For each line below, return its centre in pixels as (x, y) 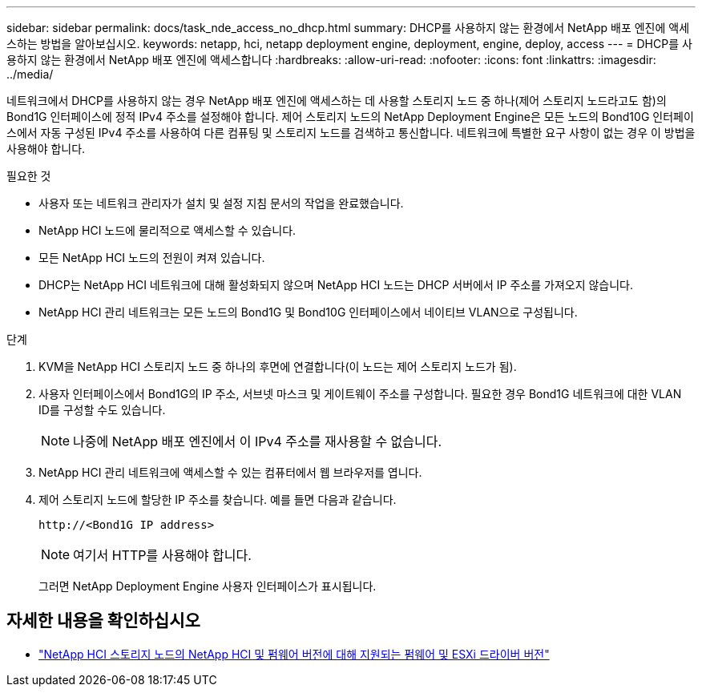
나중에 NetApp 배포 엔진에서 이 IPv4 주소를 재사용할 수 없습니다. (258, 441)
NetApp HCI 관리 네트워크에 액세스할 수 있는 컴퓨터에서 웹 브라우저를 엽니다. (230, 472)
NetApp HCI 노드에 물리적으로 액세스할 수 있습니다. (167, 230)
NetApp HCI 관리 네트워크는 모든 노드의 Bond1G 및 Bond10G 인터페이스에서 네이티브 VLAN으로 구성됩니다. (308, 312)
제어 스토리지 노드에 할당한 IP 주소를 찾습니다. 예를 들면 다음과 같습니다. (218, 500)
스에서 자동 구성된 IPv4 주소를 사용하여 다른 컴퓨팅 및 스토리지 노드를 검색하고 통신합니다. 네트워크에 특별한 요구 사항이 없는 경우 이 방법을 (351, 133)
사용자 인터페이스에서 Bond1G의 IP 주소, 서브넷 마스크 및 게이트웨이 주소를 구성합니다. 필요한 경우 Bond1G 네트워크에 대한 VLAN (360, 394)
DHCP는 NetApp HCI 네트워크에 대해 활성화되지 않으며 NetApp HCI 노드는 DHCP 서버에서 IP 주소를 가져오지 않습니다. (336, 285)
